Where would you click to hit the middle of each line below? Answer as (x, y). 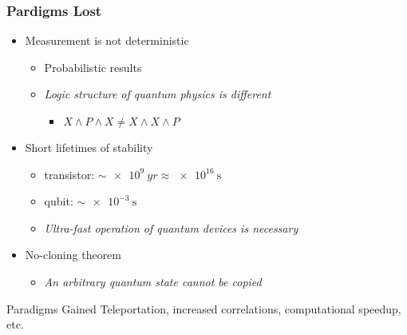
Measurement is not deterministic (107, 40)
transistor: (69, 174)
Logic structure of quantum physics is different (158, 94)
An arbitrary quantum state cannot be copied (153, 281)
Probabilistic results (93, 67)
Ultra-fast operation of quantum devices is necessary (171, 227)
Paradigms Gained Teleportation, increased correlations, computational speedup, (204, 308)
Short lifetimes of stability (89, 147)
